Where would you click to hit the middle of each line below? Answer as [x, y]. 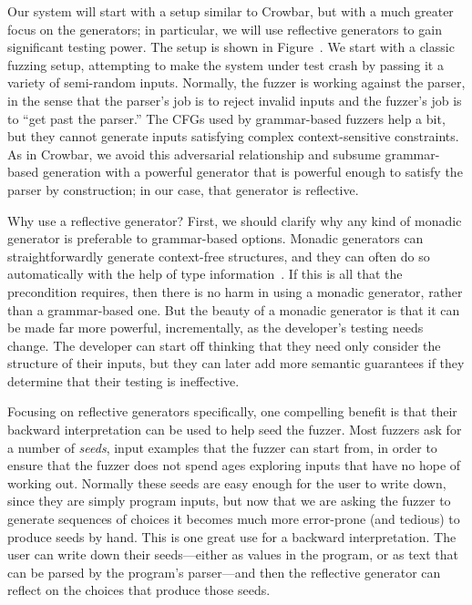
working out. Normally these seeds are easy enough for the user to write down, [227, 482]
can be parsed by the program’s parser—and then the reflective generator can [224, 572]
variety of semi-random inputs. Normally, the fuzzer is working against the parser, [236, 82]
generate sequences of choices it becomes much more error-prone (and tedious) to [234, 519]
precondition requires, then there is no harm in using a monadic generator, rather [235, 291]
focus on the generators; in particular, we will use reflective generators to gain [225, 29]
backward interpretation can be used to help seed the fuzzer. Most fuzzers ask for [235, 430]
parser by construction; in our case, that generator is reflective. [183, 189]
